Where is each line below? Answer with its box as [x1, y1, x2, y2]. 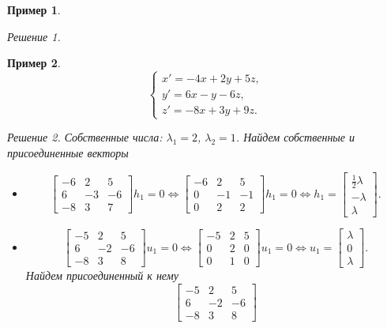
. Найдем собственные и [235, 129, 355, 145]
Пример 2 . [7, 55, 61, 71]
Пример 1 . [7, 2, 61, 17]
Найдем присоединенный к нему [25, 267, 178, 284]
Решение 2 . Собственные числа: [7, 129, 163, 145]
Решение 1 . [7, 28, 61, 44]
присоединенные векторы [7, 144, 129, 160]
